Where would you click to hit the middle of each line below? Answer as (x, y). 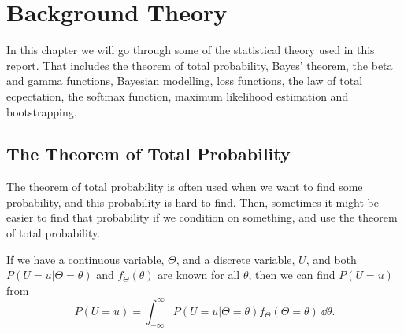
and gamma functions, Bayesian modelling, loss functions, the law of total (185, 81)
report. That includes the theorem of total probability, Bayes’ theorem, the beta (200, 65)
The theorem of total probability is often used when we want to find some (185, 187)
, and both (331, 259)
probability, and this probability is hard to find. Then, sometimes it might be (193, 202)
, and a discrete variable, (235, 259)
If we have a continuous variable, (85, 259)
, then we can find (292, 275)
